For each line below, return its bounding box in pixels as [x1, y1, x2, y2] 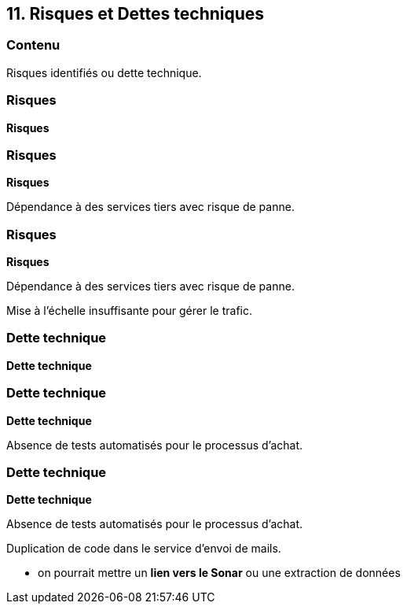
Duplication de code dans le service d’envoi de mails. [6, 542, 281, 556]
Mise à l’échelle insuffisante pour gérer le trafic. [6, 304, 252, 318]
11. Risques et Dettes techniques [6, 4, 265, 24]
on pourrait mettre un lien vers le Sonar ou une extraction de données [38, 566, 401, 580]
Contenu [6, 37, 60, 54]
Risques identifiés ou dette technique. [6, 65, 202, 79]
